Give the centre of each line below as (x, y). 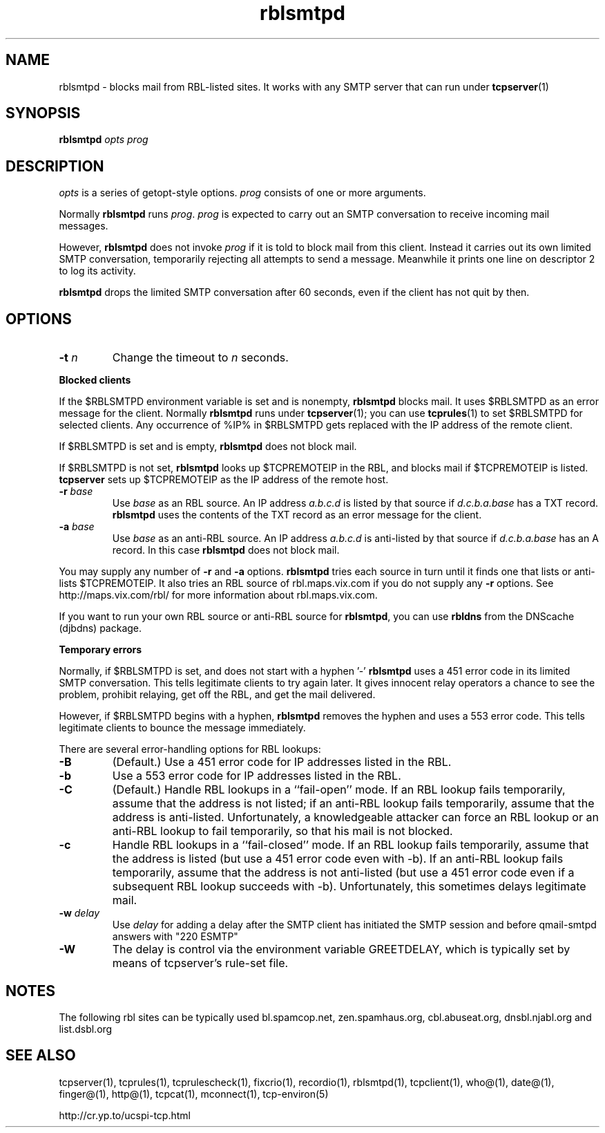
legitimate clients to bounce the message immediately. (182, 728)
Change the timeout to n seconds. (200, 358)
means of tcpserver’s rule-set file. (200, 963)
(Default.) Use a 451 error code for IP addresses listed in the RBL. (282, 762)
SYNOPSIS (43, 113)
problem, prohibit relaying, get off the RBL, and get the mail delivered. (217, 695)
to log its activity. (97, 271)
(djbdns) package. (100, 628)
